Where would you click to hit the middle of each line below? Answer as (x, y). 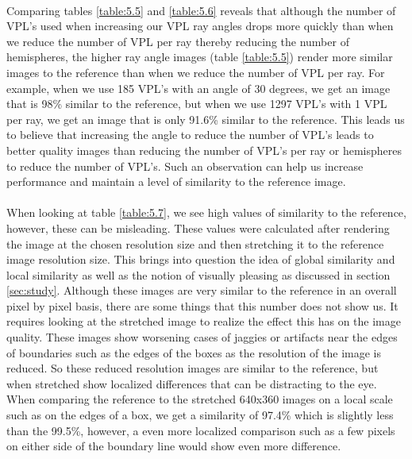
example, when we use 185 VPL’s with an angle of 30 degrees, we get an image (198, 88)
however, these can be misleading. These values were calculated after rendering (198, 228)
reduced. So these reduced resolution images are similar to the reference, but (193, 368)
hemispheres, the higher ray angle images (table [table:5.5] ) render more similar (200, 57)
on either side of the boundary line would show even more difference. (174, 446)
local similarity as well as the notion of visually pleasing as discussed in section (198, 274)
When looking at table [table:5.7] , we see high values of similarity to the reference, (206, 212)
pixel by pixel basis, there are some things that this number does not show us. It (202, 305)
